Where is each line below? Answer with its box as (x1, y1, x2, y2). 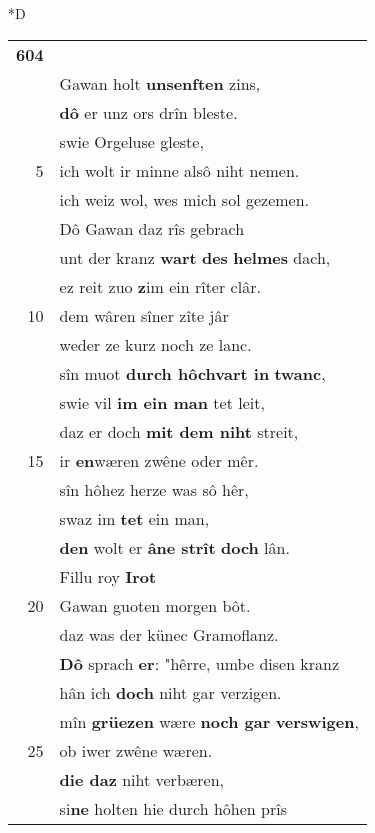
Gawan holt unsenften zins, (59, 71, 261, 95)
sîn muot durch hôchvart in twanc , (59, 361, 326, 385)
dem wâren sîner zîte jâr (59, 303, 229, 327)
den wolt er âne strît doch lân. (59, 535, 290, 559)
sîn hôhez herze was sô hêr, (59, 477, 249, 501)
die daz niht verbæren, (59, 767, 225, 791)
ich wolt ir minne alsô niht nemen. (59, 158, 300, 182)
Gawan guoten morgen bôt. (59, 593, 251, 617)
